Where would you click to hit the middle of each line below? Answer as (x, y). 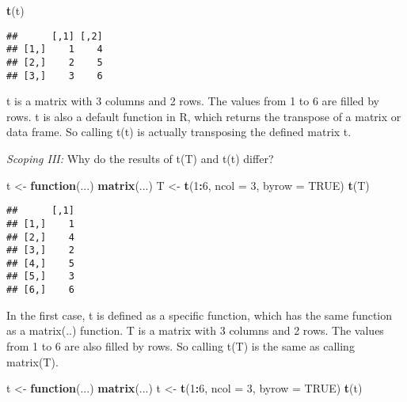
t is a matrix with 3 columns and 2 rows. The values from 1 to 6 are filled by (193, 101)
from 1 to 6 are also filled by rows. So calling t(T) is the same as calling (181, 345)
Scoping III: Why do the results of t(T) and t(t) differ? (140, 158)
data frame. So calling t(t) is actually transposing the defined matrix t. (179, 132)
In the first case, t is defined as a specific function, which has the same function (200, 315)
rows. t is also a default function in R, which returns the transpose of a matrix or (204, 116)
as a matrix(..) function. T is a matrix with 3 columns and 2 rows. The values (195, 330)
